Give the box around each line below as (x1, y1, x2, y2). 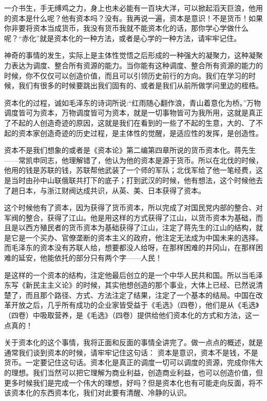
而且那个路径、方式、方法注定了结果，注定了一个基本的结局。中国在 (25, 289, 256, 300)
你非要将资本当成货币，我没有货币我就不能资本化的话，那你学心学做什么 (4, 23, 249, 33)
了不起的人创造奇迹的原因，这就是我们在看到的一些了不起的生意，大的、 (4, 117, 249, 128)
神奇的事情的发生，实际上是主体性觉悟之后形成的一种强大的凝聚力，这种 (4, 50, 249, 61)
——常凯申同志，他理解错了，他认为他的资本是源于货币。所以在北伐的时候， (4, 154, 263, 165)
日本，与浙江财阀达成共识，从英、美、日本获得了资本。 (18, 185, 205, 195)
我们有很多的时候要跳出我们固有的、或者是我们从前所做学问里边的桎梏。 (18, 80, 263, 91)
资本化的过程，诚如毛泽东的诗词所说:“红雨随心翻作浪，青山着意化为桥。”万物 (4, 97, 261, 108)
